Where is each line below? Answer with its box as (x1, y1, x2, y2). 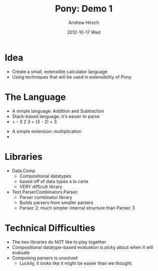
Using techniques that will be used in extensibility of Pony (12, 73, 131, 80)
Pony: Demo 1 (55, 3, 113, 14)
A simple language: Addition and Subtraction (12, 108, 105, 114)
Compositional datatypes (19, 173, 71, 179)
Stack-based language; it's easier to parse (12, 113, 100, 119)
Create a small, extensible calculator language (12, 68, 108, 74)
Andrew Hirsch (68, 19, 99, 25)
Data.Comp (12, 167, 36, 173)
